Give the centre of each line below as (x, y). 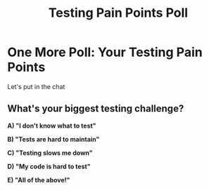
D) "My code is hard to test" (49, 166)
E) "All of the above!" (39, 179)
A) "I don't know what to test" (52, 125)
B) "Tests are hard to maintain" (53, 139)
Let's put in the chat (36, 86)
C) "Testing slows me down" (50, 153)
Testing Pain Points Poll (118, 13)
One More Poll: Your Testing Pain (105, 52)
